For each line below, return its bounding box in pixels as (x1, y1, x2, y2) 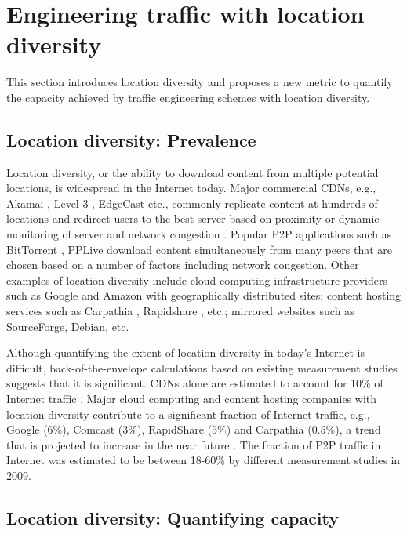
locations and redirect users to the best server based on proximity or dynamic (6, 210, 380, 227)
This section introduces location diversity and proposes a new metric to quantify (6, 74, 393, 90)
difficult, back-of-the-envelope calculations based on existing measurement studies (6, 359, 398, 376)
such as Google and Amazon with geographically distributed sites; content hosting (6, 287, 402, 303)
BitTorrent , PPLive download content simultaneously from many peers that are (6, 241, 393, 257)
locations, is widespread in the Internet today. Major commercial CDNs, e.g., (6, 180, 376, 196)
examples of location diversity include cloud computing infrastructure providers (6, 271, 387, 288)
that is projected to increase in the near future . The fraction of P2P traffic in (6, 436, 381, 452)
